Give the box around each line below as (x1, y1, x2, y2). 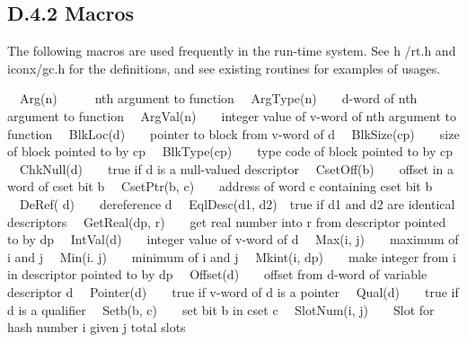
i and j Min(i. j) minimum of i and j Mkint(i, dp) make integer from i (7, 247, 456, 266)
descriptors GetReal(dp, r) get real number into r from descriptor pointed (7, 212, 446, 231)
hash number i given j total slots (7, 318, 186, 337)
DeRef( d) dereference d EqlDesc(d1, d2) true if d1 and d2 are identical (19, 194, 455, 213)
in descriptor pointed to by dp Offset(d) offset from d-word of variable (7, 265, 427, 284)
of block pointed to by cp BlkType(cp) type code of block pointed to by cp (7, 142, 454, 161)
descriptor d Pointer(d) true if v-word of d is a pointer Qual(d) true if (7, 282, 459, 301)
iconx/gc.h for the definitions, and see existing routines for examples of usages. (7, 58, 441, 77)
